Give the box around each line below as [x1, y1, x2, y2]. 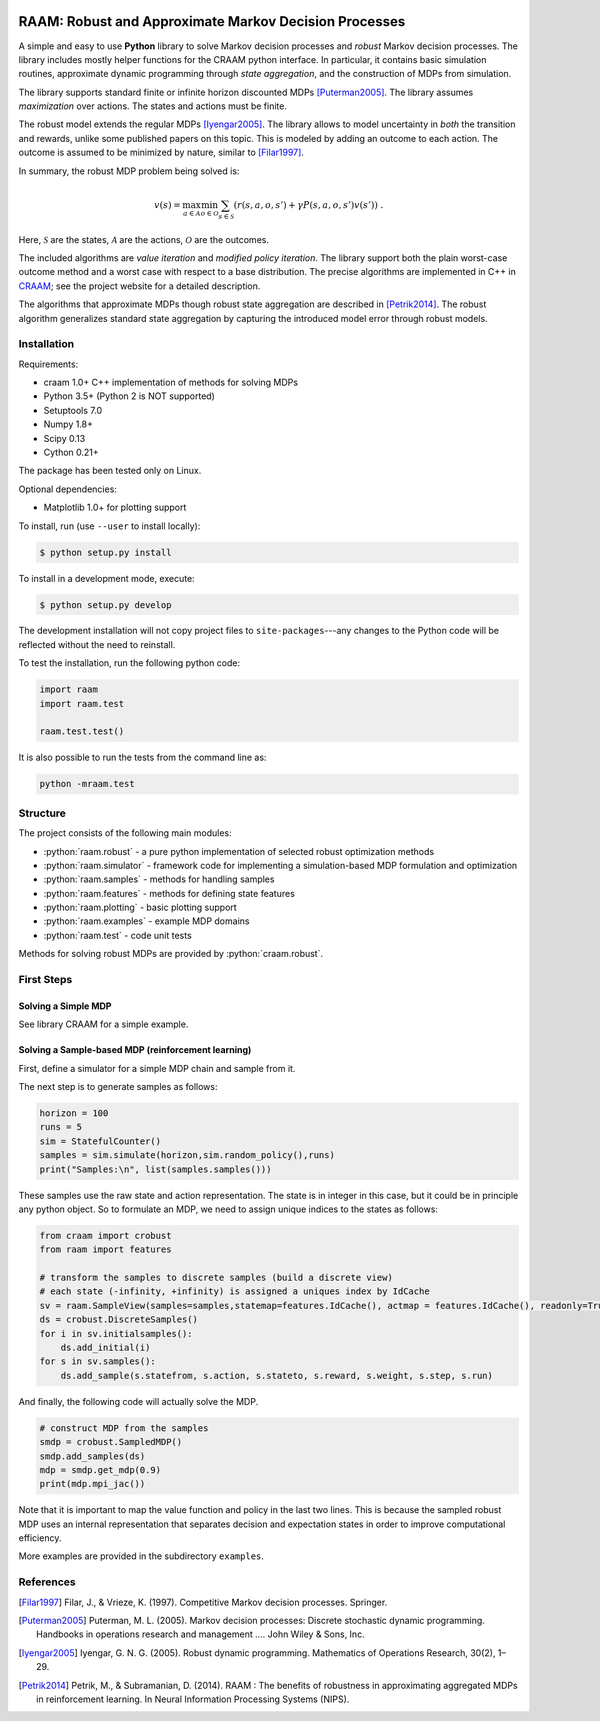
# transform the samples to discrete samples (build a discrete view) [39, 1272, 394, 1284]
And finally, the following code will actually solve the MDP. [18, 1395, 259, 1407]
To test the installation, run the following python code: [18, 657, 240, 669]
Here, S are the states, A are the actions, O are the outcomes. [18, 233, 270, 245]
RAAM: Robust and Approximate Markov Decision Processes [18, 13, 406, 30]
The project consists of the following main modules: [18, 827, 232, 839]
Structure [18, 806, 67, 820]
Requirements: [18, 358, 79, 370]
